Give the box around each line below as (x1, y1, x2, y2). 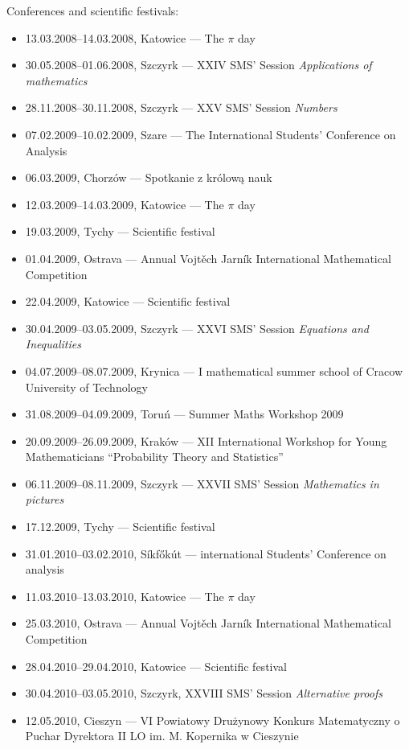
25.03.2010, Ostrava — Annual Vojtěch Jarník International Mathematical (25, 615, 391, 632)
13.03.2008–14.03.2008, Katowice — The (25, 29, 224, 46)
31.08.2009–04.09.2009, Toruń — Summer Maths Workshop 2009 (25, 405, 344, 422)
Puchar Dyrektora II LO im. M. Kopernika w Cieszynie (25, 727, 299, 744)
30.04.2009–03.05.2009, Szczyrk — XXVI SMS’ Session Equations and (25, 319, 369, 336)
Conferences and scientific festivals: (6, 2, 179, 19)
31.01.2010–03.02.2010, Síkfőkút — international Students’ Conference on (25, 545, 387, 562)
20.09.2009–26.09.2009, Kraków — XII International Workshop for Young (25, 432, 387, 449)
